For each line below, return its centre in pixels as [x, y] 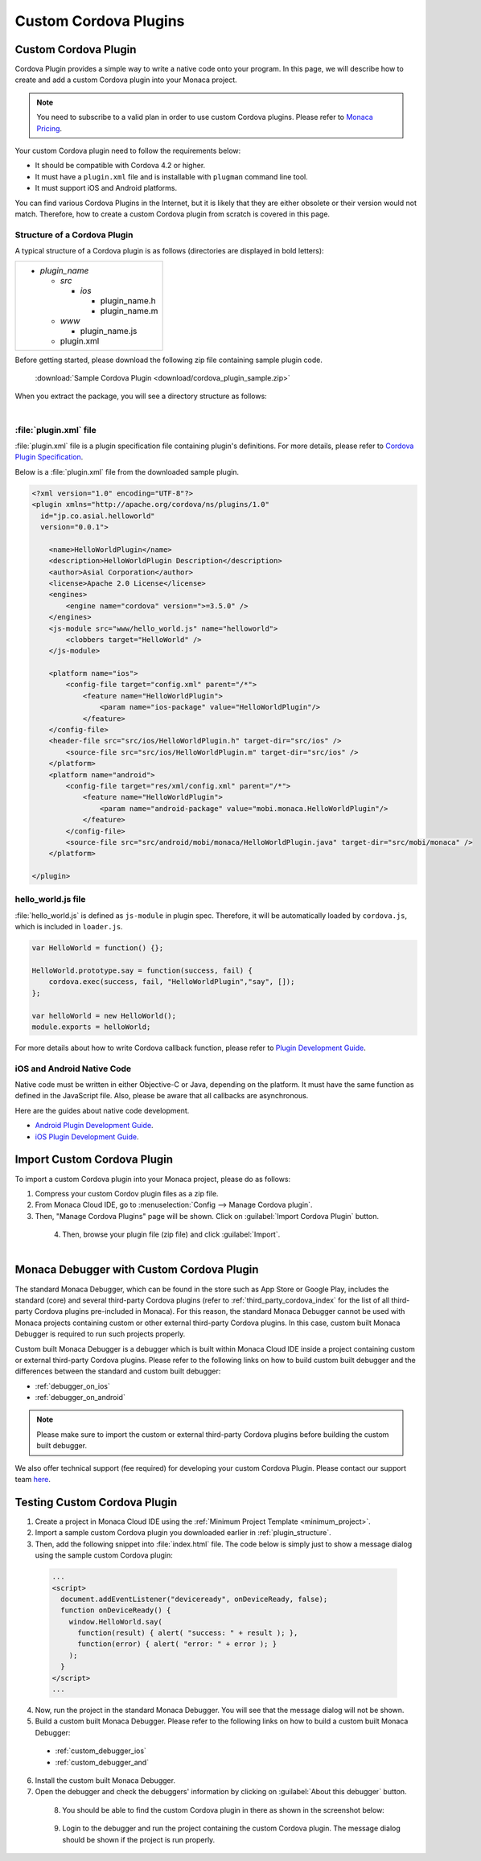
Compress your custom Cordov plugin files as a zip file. [127, 1193]
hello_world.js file [50, 900]
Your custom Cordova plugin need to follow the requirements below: [128, 151]
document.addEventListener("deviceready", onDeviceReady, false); [194, 1599]
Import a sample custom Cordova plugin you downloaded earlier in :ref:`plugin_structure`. [183, 1533]
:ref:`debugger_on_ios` [72, 1386]
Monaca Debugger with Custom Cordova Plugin [137, 1270]
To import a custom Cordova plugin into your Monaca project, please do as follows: [153, 1179]
